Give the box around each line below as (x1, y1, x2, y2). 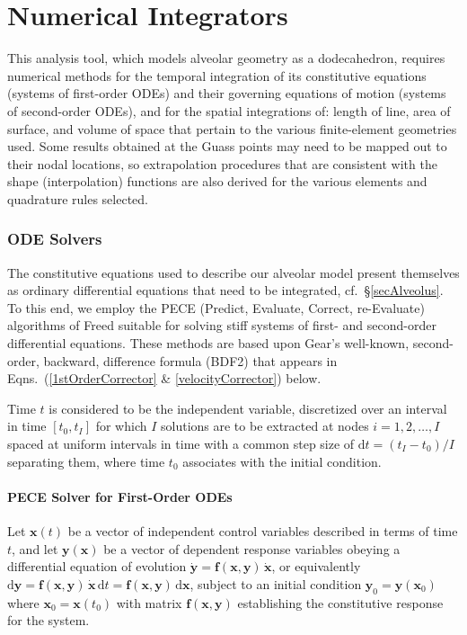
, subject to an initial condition (189, 574, 362, 593)
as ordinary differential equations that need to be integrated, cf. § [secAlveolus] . (7, 281, 444, 300)
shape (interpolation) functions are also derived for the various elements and (7, 172, 427, 191)
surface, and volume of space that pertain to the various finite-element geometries (7, 119, 457, 138)
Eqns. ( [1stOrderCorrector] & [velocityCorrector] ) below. (7, 369, 322, 388)
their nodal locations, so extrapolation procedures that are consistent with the (7, 154, 437, 173)
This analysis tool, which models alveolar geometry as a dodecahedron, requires (7, 49, 445, 67)
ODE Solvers (7, 228, 102, 250)
